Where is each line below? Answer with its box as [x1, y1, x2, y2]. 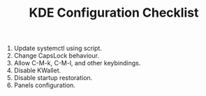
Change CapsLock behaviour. [13, 51, 100, 60]
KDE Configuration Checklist [29, 5, 199, 21]
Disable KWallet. [13, 66, 61, 74]
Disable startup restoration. [13, 74, 93, 82]
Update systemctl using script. [13, 44, 103, 53]
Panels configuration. [13, 81, 75, 90]
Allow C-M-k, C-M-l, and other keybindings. [13, 59, 141, 67]
